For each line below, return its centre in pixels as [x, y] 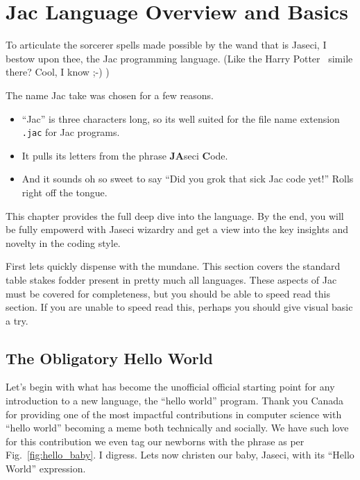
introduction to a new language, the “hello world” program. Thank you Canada [175, 401]
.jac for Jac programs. [71, 132]
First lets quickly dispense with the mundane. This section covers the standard [173, 266]
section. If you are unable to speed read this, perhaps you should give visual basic [179, 307]
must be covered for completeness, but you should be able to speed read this [168, 293]
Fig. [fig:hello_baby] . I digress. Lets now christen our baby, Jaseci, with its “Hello [180, 455]
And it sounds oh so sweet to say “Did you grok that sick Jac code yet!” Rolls [188, 179]
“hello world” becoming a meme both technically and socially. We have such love [177, 428]
